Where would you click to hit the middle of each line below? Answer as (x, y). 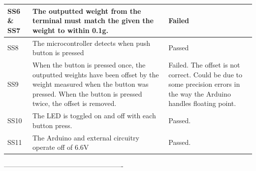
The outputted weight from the (87, 11)
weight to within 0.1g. (71, 30)
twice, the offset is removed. (75, 103)
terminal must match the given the (93, 20)
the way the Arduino (200, 93)
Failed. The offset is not (204, 64)
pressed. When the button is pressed (87, 93)
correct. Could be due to (205, 74)
